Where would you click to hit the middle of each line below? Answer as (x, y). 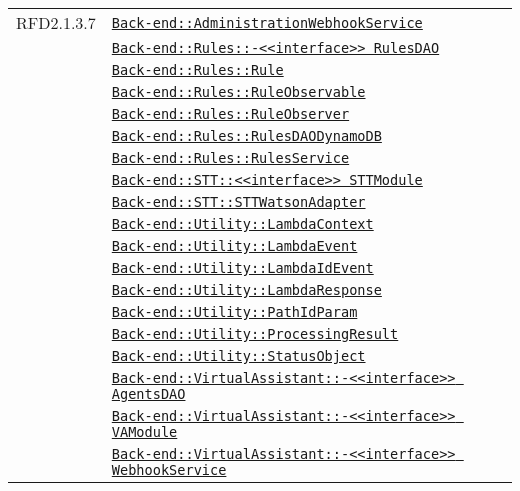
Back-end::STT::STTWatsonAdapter (238, 202)
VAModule (144, 432)
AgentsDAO (148, 394)
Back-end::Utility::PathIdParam (234, 312)
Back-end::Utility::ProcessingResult (255, 334)
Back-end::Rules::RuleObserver (230, 114)
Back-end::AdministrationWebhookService (267, 22)
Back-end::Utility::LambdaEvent (234, 246)
